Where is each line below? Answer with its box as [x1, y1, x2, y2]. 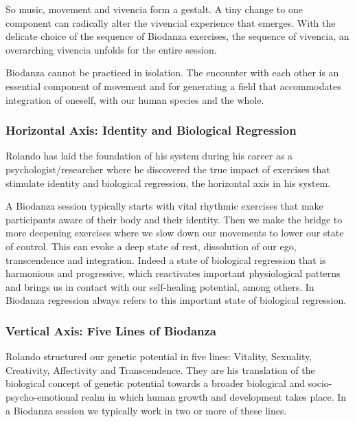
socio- [308, 376, 332, 390]
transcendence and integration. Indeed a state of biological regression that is [5, 252, 326, 267]
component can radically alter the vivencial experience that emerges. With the [5, 15, 336, 30]
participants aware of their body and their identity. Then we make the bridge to [5, 212, 343, 226]
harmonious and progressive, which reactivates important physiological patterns [5, 266, 341, 280]
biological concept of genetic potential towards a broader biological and [5, 376, 306, 390]
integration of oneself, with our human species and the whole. [5, 92, 264, 107]
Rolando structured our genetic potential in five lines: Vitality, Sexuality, [5, 349, 312, 364]
